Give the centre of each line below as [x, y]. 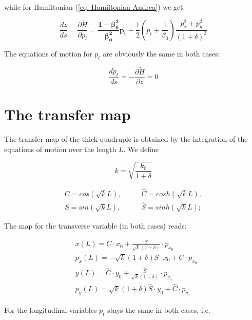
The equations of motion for [48, 53]
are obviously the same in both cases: [161, 53]
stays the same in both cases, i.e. [159, 310]
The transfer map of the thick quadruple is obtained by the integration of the [126, 139]
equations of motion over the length [60, 149]
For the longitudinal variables [51, 310]
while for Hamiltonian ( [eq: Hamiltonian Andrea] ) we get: [95, 7]
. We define [141, 149]
